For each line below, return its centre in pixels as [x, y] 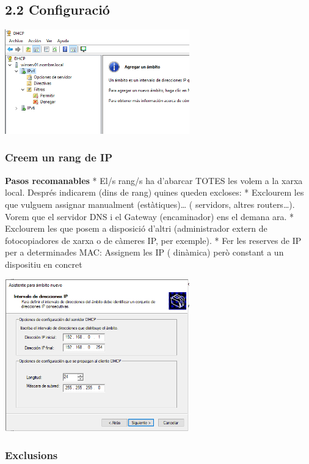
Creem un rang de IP [59, 157]
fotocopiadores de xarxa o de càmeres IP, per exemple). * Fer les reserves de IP [153, 240]
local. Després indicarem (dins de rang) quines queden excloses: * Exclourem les [154, 192]
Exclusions [31, 455]
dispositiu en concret [44, 264]
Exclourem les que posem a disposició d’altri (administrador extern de [136, 228]
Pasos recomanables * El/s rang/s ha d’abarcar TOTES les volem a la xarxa [154, 180]
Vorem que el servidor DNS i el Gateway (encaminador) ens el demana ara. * [150, 216]
